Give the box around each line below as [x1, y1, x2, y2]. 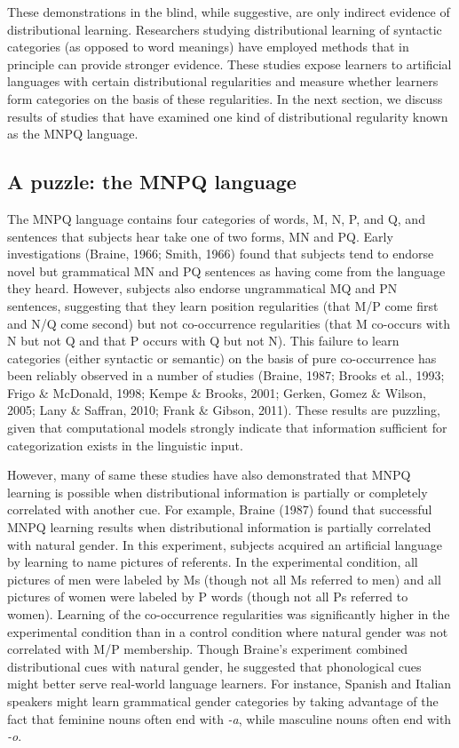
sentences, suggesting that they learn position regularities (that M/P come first [7, 296, 439, 314]
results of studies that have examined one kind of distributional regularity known [7, 107, 448, 125]
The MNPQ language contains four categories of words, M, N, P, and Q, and [7, 209, 425, 227]
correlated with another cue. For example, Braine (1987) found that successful [7, 500, 432, 519]
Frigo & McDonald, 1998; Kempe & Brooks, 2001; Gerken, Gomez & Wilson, [7, 383, 426, 402]
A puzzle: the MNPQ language [7, 168, 297, 195]
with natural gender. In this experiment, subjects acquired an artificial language [7, 535, 443, 553]
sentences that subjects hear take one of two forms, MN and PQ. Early [7, 227, 393, 245]
